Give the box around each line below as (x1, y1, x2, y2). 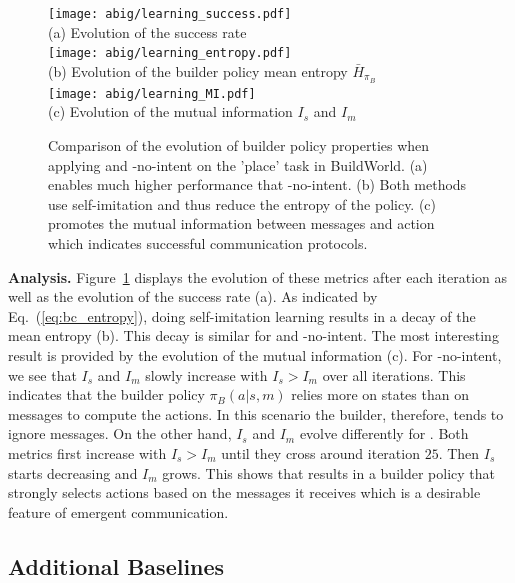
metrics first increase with (8, 442, 167, 463)
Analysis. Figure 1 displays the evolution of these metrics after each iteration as (8, 266, 508, 287)
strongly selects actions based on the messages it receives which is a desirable (8, 482, 481, 503)
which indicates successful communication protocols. (48, 232, 368, 253)
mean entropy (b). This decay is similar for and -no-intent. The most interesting (8, 325, 499, 346)
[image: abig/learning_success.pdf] (48, 7, 292, 21)
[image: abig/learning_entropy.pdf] (48, 46, 292, 61)
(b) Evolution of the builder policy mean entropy (48, 60, 348, 81)
